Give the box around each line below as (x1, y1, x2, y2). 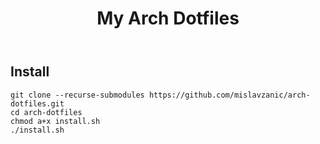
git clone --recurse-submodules (10, 90, 145, 100)
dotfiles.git (10, 98, 65, 109)
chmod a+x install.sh (10, 116, 101, 126)
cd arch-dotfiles (10, 107, 83, 117)
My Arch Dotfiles (96, 7, 240, 30)
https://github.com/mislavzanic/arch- (148, 90, 311, 100)
